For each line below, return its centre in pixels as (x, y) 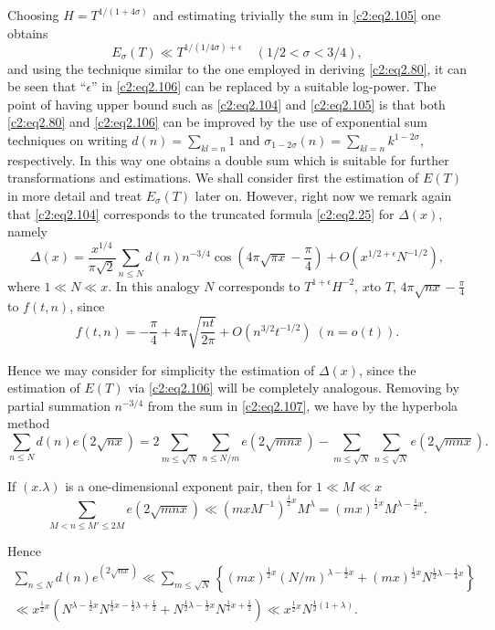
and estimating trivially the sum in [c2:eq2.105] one (297, 15)
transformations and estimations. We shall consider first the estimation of (213, 178)
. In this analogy (154, 285)
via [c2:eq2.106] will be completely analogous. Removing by (294, 388)
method (29, 423)
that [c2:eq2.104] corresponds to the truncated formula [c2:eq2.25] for (201, 213)
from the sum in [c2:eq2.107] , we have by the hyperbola (303, 405)
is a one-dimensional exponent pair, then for (189, 485)
